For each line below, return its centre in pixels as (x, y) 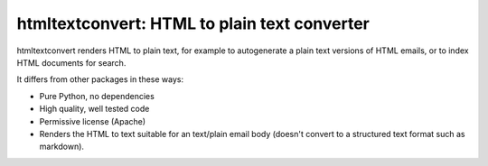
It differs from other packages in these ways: (100, 79)
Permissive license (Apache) (93, 121)
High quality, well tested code (94, 109)
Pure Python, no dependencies (97, 96)
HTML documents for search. (71, 62)
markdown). (62, 147)
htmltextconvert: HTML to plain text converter (193, 23)
